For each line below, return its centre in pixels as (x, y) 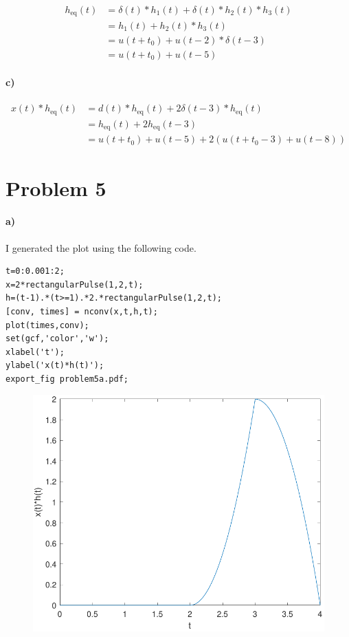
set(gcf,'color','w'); (57, 339)
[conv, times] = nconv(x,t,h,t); (82, 311)
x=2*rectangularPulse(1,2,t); (75, 284)
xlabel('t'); (35, 352)
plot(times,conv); (47, 325)
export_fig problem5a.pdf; (67, 379)
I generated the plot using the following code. (101, 247)
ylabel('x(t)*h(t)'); (55, 366)
